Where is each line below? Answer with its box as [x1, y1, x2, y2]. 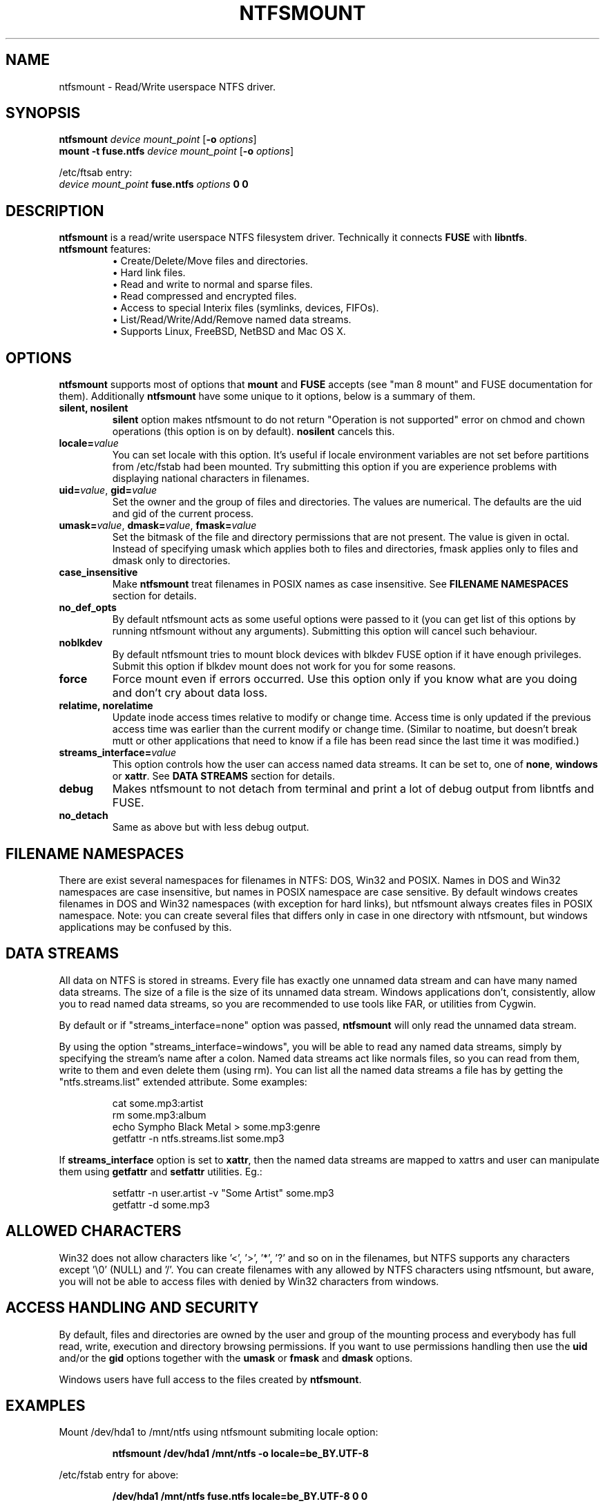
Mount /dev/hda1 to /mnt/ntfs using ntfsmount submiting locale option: [59, 1426, 378, 1438]
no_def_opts [59, 601, 117, 614]
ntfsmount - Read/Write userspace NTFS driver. [59, 80, 276, 93]
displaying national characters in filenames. [112, 472, 309, 485]
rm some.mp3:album [112, 1108, 207, 1121]
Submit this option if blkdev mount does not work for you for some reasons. [112, 660, 456, 673]
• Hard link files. [112, 267, 186, 279]
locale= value [59, 437, 119, 450]
